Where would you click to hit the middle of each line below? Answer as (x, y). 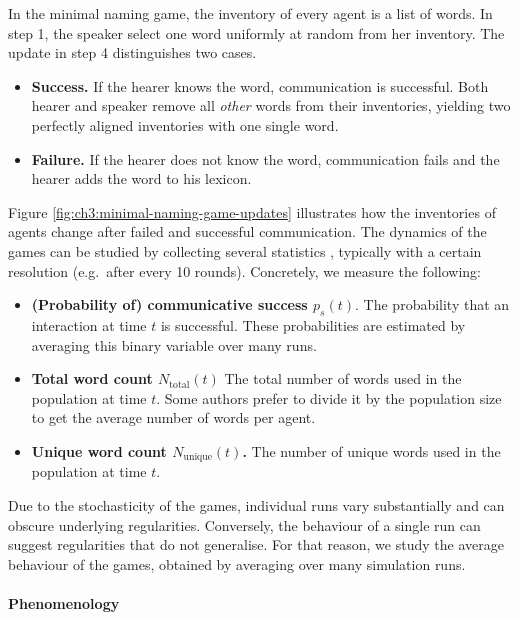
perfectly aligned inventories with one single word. (185, 124)
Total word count (92, 378)
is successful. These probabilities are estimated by (313, 324)
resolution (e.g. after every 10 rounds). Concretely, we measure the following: (244, 270)
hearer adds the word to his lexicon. (141, 178)
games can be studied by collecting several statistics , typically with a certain (245, 250)
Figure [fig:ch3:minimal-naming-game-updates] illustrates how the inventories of (252, 211)
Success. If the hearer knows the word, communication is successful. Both (260, 85)
